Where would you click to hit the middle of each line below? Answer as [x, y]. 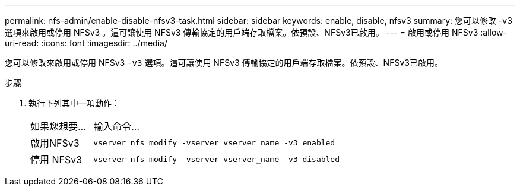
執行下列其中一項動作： [74, 103]
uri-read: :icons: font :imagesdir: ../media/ [86, 43]
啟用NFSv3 [55, 143]
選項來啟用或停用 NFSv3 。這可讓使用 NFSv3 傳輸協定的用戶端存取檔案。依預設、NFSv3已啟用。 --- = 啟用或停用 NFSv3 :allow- [256, 32]
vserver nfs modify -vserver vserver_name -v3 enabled [214, 142]
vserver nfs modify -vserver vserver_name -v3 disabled [217, 159]
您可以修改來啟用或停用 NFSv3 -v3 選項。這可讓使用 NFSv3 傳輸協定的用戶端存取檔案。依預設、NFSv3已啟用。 [224, 63]
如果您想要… [58, 126]
